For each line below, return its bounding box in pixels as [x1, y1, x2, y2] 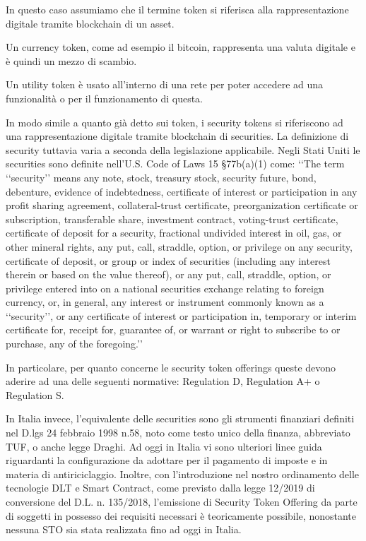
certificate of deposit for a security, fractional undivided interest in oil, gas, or [6, 225, 342, 240]
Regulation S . [6, 387, 64, 402]
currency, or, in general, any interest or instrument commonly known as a [6, 295, 324, 309]
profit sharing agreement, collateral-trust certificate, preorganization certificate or [6, 198, 358, 213]
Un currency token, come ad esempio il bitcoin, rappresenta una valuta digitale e [6, 40, 355, 54]
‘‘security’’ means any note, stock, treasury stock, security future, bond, [6, 170, 317, 184]
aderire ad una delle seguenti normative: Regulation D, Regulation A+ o [6, 374, 320, 388]
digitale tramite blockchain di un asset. [6, 16, 175, 30]
